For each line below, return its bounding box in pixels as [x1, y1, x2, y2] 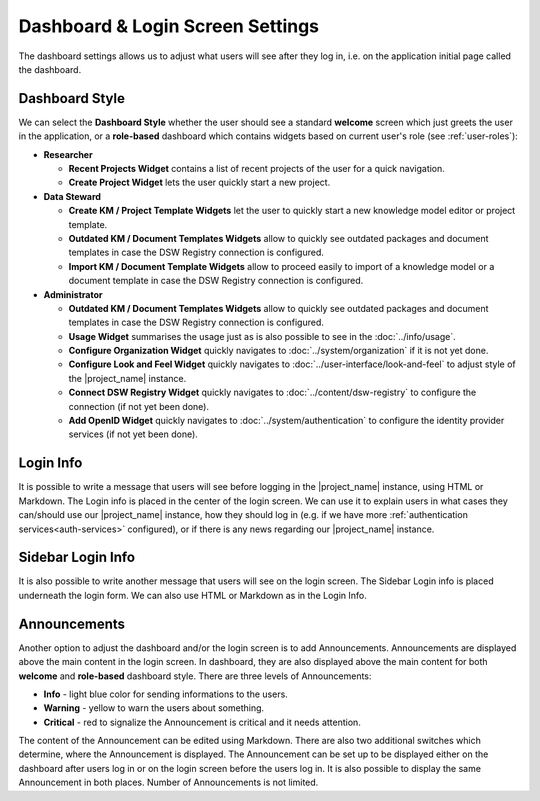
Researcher [43, 148, 94, 160]
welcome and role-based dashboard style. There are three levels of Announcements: [18, 670, 372, 682]
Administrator [43, 288, 103, 300]
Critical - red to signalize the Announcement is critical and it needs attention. [43, 716, 362, 728]
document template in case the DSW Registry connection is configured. [68, 275, 364, 287]
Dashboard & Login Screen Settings [18, 15, 320, 37]
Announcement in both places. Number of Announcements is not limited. [18, 776, 319, 789]
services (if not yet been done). [68, 428, 199, 440]
